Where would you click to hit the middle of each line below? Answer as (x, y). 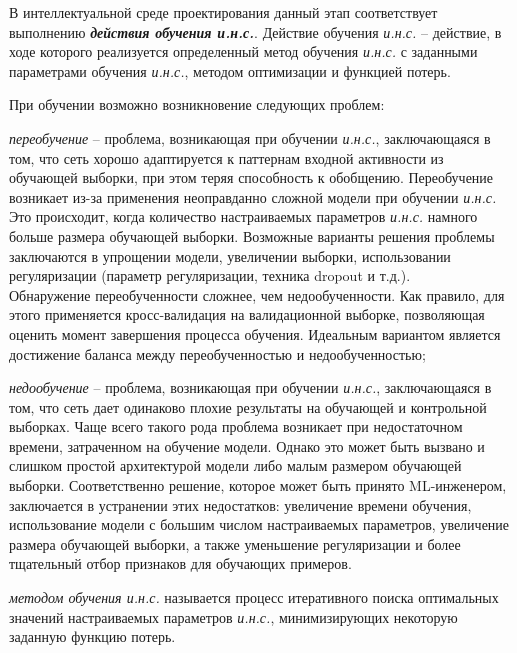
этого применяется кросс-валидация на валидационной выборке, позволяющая (247, 314)
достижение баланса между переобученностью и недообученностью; (217, 353)
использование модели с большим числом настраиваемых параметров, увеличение (259, 524)
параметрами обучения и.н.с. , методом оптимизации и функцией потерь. (230, 70)
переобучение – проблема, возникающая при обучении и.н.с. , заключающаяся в (250, 137)
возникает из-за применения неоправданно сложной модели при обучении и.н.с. (253, 196)
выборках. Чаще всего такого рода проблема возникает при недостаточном (236, 426)
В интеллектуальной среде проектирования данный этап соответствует (223, 12)
